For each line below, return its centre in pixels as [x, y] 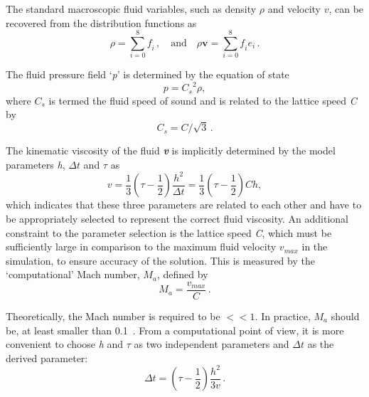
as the [321, 344]
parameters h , [36, 164]
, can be [346, 9]
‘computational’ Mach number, [73, 274]
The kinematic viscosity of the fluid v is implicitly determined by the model [171, 150]
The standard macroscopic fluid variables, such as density [131, 9]
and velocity [294, 9]
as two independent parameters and [212, 344]
